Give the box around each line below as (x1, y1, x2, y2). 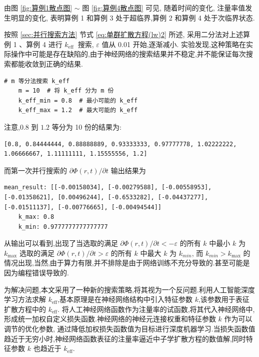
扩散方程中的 (4, 303, 46, 314)
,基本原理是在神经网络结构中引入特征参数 (57, 294, 193, 304)
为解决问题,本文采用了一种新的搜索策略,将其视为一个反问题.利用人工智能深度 (4, 284, 255, 294)
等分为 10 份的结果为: (51, 121, 121, 132)
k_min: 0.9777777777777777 (18, 223, 108, 230)
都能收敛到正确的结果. (10, 58, 83, 69)
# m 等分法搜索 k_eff (4, 77, 70, 85)
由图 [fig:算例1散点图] (4, 3, 72, 13)
